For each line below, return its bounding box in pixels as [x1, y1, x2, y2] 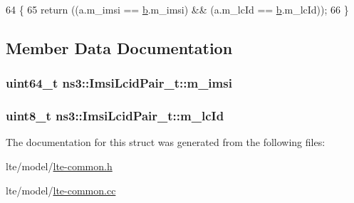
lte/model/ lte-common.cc [6, 182, 116, 197]
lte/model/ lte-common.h [6, 159, 113, 174]
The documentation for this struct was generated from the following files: [6, 135, 326, 150]
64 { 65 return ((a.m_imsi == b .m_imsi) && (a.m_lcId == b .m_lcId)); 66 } [6, 2, 349, 16]
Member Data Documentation [6, 36, 233, 58]
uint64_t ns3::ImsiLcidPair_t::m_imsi [6, 74, 232, 92]
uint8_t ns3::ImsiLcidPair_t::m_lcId [6, 107, 224, 125]
